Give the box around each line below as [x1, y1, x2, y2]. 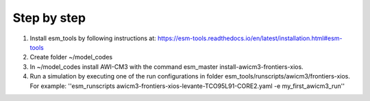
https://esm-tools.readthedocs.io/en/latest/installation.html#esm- [158, 34, 343, 42]
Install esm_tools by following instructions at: [29, 34, 157, 42]
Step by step [12, 10, 86, 25]
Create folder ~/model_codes [29, 53, 113, 61]
